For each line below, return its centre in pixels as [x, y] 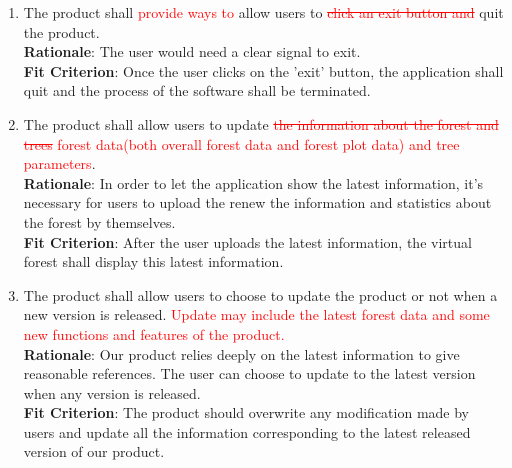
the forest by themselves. [99, 221]
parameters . [59, 163]
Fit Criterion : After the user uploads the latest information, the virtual [247, 241]
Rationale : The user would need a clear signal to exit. [192, 51]
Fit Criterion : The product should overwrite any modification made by [246, 412]
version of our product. [94, 451]
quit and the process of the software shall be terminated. [197, 90]
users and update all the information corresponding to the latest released [247, 431]
